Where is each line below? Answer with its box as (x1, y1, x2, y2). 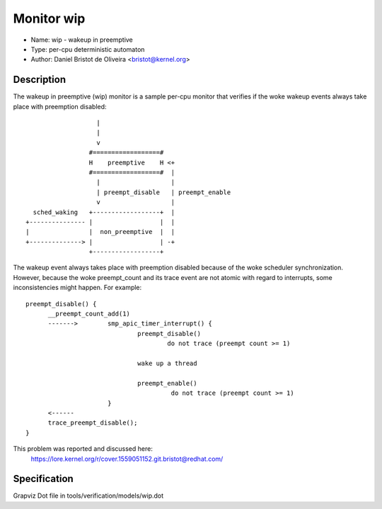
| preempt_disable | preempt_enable (96, 188, 231, 196)
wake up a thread (137, 359, 197, 367)
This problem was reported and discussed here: (13, 444, 154, 453)
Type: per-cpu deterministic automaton (30, 45, 145, 53)
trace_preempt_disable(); (47, 419, 138, 427)
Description (13, 74, 66, 86)
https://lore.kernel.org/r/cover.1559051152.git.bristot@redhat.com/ (30, 454, 224, 463)
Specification (13, 473, 74, 485)
